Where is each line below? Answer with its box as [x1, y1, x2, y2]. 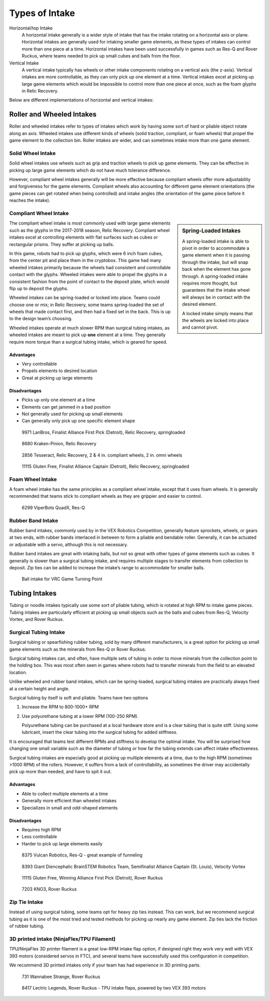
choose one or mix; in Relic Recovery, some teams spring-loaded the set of [9, 302, 164, 308]
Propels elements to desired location [21, 368, 97, 374]
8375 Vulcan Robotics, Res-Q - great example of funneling [21, 852, 142, 858]
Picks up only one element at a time [21, 397, 95, 403]
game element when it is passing [182, 252, 250, 258]
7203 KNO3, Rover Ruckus [21, 886, 77, 892]
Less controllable [21, 833, 57, 840]
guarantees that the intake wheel [182, 287, 250, 293]
